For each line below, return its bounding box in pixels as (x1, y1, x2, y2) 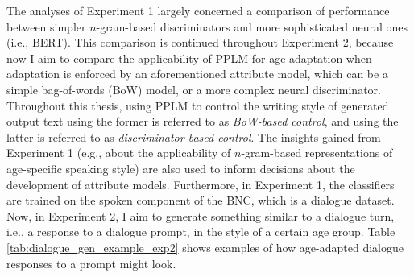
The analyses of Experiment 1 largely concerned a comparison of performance (6, 2, 390, 19)
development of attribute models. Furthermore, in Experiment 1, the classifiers (6, 176, 395, 192)
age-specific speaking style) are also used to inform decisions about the (6, 159, 355, 176)
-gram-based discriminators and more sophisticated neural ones (96, 18, 408, 35)
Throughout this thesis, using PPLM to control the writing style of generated (6, 97, 389, 114)
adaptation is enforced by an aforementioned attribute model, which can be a (6, 65, 388, 82)
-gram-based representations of (241, 144, 393, 161)
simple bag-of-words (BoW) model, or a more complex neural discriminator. (6, 81, 381, 97)
